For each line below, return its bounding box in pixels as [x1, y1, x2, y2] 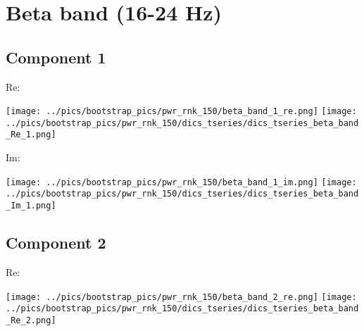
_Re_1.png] [6, 130, 56, 140]
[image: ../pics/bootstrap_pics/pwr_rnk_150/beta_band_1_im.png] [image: [6, 177, 357, 187]
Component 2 [6, 232, 106, 254]
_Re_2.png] [6, 315, 56, 325]
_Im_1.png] [6, 201, 56, 211]
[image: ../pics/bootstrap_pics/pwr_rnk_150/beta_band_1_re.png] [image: [6, 106, 357, 117]
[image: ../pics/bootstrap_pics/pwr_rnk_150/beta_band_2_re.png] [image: [6, 292, 357, 302]
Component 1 [6, 46, 106, 68]
